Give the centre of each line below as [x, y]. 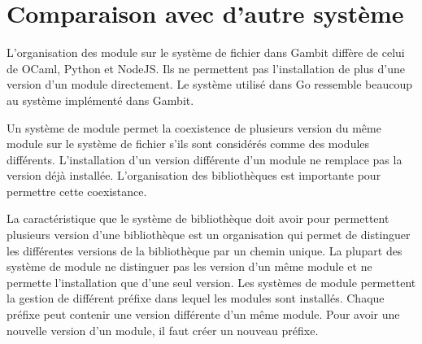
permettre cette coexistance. [77, 191]
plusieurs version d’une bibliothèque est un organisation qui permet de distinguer [209, 235]
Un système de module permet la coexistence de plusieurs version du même [194, 127]
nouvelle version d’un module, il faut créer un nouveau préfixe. [163, 330]
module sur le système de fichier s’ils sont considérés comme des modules [188, 144]
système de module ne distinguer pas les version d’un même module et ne [189, 266]
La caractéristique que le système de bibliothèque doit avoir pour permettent [198, 218]
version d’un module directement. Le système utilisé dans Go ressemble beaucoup [210, 84]
